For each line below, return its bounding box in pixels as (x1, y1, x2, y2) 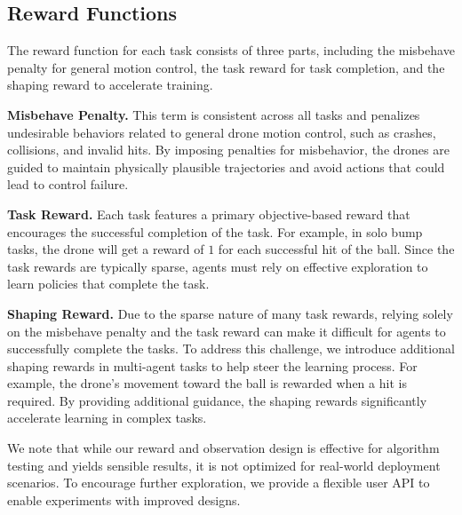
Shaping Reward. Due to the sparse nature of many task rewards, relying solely (7, 304, 453, 322)
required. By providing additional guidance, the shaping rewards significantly (7, 391, 427, 409)
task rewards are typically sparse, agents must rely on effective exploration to (7, 257, 428, 275)
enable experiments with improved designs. (7, 490, 241, 509)
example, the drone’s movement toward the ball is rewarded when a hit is (7, 374, 407, 392)
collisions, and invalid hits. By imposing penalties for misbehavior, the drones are (7, 140, 450, 159)
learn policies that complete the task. (7, 274, 210, 293)
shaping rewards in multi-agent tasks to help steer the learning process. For (7, 356, 418, 375)
